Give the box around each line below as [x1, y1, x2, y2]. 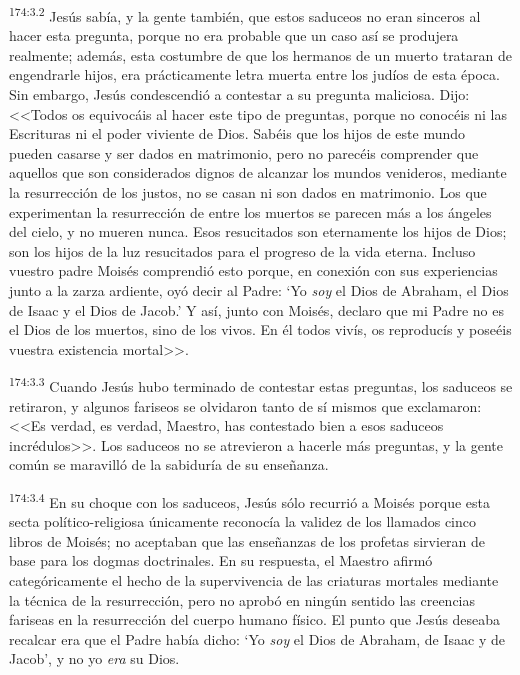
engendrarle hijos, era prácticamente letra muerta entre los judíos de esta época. [9, 64, 500, 85]
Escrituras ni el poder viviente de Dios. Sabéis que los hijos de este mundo [9, 123, 466, 144]
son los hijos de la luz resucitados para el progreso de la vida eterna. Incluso [9, 240, 476, 261]
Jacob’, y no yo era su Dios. [9, 648, 180, 669]
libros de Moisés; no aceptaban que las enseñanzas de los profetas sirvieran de [9, 530, 486, 551]
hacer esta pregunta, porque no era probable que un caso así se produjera [9, 25, 459, 46]
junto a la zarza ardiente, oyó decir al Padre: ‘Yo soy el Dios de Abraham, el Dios [9, 279, 509, 300]
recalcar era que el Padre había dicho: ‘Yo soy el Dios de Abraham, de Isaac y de [9, 628, 505, 649]
